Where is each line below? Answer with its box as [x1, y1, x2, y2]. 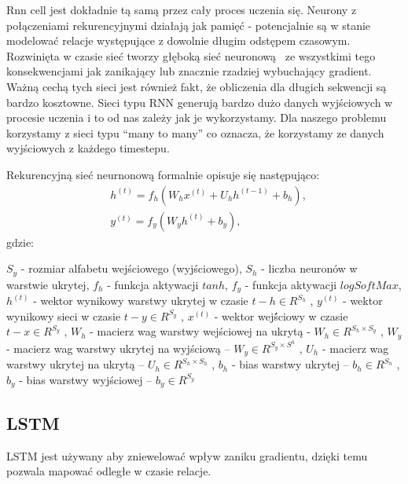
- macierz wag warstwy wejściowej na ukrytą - [90, 323, 311, 339]
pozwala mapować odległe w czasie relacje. [6, 463, 211, 479]
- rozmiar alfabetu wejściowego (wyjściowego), [20, 260, 242, 277]
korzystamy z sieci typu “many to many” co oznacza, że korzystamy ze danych [6, 124, 384, 141]
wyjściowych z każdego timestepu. [6, 140, 170, 156]
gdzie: [6, 233, 34, 250]
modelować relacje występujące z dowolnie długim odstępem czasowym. [6, 32, 351, 49]
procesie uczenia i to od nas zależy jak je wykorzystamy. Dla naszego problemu [6, 109, 387, 126]
